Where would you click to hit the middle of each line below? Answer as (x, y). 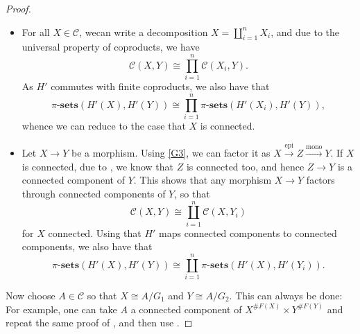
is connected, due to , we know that (98, 166)
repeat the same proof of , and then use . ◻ (99, 323)
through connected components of (94, 193)
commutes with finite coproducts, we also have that (160, 86)
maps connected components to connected (248, 232)
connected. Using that (95, 232)
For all (36, 32)
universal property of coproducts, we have (111, 47)
